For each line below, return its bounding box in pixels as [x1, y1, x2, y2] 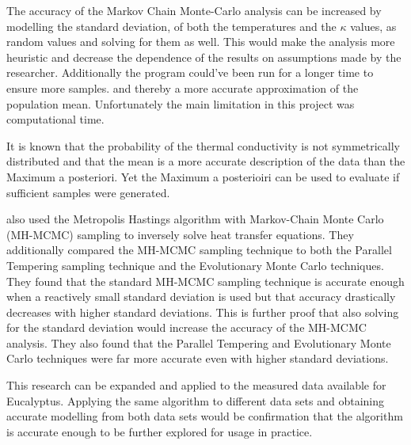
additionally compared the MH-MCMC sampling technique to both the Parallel [6, 242, 392, 258]
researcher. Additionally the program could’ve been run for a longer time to [6, 64, 374, 81]
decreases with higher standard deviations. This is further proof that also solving [6, 303, 399, 320]
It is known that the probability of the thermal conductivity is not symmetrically [6, 137, 400, 154]
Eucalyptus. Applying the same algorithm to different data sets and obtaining [6, 392, 385, 409]
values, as [350, 17, 397, 34]
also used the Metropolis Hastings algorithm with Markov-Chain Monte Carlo [6, 211, 384, 227]
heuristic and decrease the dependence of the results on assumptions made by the [6, 48, 401, 65]
